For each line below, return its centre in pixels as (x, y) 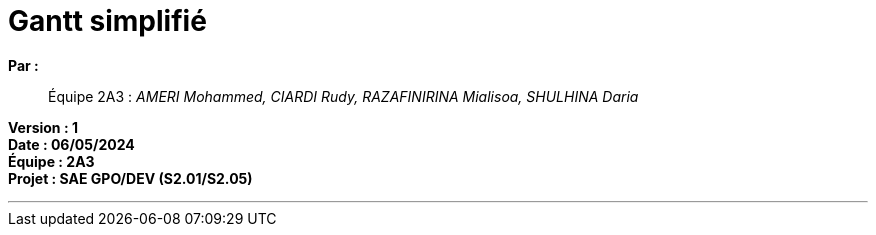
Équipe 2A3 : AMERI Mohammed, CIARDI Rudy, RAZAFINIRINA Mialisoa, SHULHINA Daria (343, 96)
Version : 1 (43, 127)
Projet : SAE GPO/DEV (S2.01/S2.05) (130, 178)
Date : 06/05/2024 (71, 144)
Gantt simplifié (107, 21)
